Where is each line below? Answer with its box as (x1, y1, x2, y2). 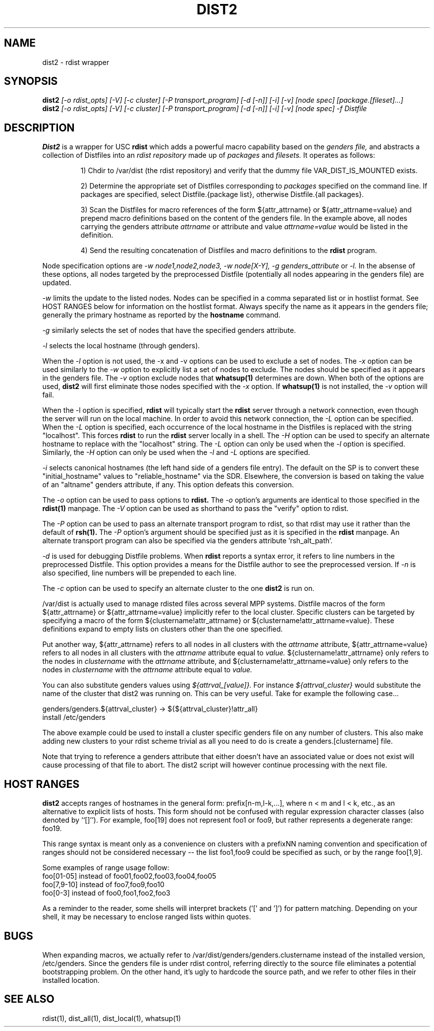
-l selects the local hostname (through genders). (42, 341, 200, 350)
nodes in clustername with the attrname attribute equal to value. (42, 665, 253, 674)
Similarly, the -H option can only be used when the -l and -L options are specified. (42, 448, 310, 457)
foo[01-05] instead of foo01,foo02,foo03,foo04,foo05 (42, 872, 217, 881)
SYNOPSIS (4, 75, 58, 88)
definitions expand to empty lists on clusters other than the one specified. (42, 625, 283, 634)
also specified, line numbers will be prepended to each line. (42, 569, 237, 578)
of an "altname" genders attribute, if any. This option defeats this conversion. (42, 480, 294, 489)
